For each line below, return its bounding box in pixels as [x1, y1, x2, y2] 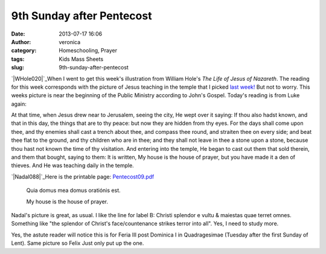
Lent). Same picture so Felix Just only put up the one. [11, 240, 144, 247]
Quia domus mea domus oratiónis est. [26, 187, 121, 194]
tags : [11, 55, 25, 63]
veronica [59, 38, 81, 45]
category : [11, 47, 37, 54]
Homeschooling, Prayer [59, 47, 118, 54]
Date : [11, 30, 25, 37]
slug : [11, 64, 24, 71]
